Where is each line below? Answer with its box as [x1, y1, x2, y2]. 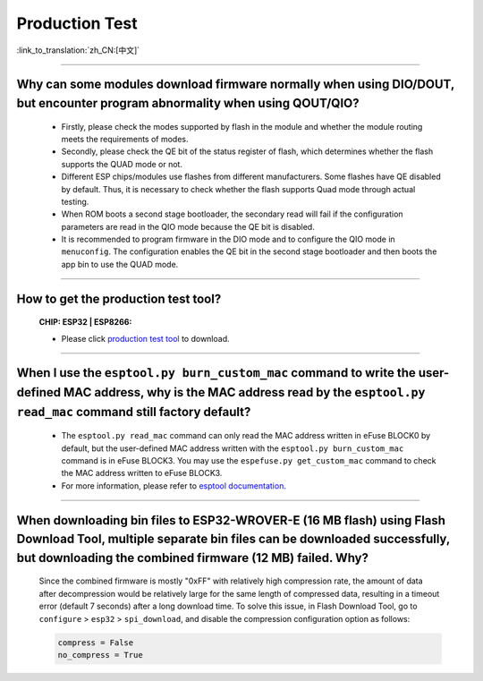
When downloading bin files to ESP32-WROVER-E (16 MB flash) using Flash [16, 513, 446, 528]
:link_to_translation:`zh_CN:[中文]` [16, 45, 140, 55]
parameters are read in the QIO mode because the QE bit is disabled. [61, 221, 315, 232]
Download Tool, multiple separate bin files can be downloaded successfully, [16, 532, 451, 547]
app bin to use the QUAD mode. [61, 259, 179, 269]
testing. [61, 196, 89, 207]
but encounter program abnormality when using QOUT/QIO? [16, 95, 360, 111]
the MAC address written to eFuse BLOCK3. [61, 468, 223, 479]
